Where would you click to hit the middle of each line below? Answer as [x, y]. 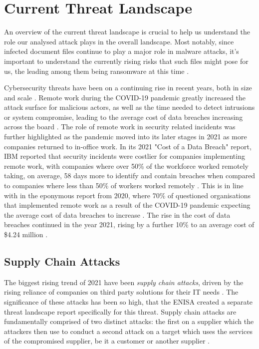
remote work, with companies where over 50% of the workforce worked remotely [126, 166]
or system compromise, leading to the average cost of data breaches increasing [124, 117]
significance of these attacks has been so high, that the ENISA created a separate [129, 301]
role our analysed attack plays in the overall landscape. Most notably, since [119, 41]
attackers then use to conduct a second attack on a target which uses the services [128, 331]
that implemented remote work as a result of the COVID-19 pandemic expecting [127, 205]
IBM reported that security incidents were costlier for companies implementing [125, 156]
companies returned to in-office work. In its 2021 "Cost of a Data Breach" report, [128, 146]
